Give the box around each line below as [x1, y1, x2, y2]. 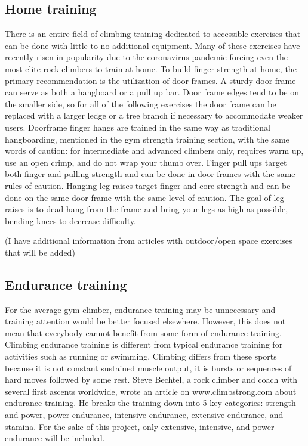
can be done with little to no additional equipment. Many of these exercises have [5, 39, 300, 51]
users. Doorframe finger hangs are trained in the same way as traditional [5, 120, 270, 133]
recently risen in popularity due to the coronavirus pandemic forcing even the [5, 51, 288, 63]
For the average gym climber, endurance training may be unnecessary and [5, 303, 276, 315]
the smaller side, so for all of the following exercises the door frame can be [5, 97, 276, 110]
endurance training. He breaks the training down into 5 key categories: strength [5, 397, 296, 409]
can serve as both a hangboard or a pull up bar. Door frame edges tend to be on [5, 86, 300, 98]
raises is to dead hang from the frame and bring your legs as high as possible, [5, 203, 288, 215]
